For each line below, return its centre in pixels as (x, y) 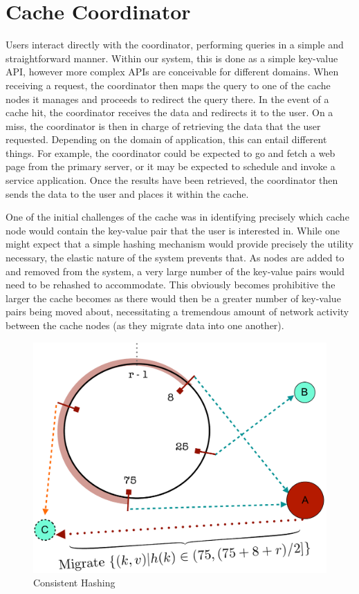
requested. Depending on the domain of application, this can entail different (166, 139)
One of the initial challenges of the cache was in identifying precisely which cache (177, 217)
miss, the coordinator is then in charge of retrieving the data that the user (163, 126)
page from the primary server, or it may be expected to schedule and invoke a (171, 166)
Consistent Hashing (74, 583)
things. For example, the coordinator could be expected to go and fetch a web (171, 152)
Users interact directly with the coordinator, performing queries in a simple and (175, 45)
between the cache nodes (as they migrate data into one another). (145, 325)
